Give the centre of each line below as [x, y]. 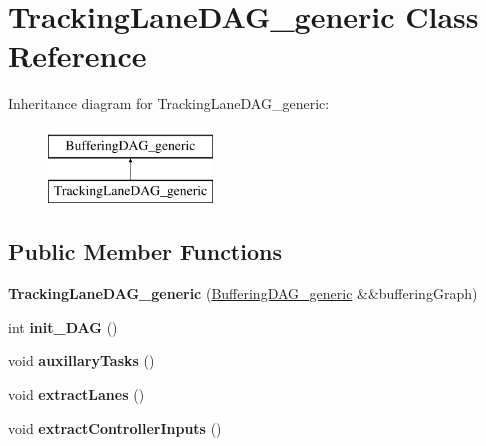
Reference [77, 55]
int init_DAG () [63, 326]
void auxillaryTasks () [81, 360]
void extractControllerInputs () [115, 427]
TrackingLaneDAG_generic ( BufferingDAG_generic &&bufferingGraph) [243, 293]
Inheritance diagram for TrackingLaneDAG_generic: [169, 103]
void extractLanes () [76, 394]
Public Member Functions [145, 251]
